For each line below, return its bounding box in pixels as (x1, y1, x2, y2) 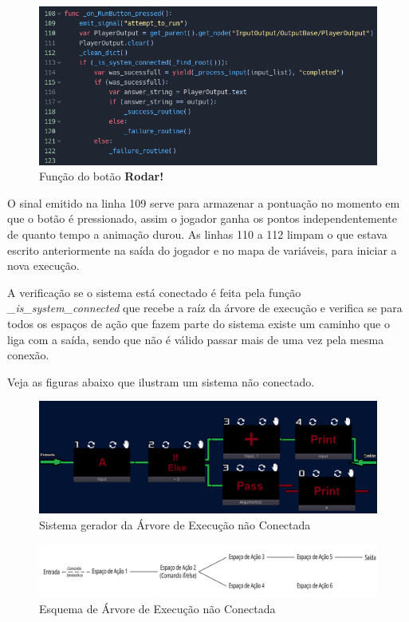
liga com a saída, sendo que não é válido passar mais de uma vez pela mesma (7, 331, 384, 347)
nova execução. (7, 257, 80, 274)
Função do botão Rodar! (39, 168, 164, 184)
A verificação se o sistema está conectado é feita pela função (7, 283, 301, 300)
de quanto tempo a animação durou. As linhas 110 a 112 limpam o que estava (7, 225, 387, 242)
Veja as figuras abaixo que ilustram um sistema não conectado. (7, 373, 315, 390)
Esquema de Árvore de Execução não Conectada (39, 600, 276, 616)
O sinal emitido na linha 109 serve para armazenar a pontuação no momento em (7, 194, 400, 211)
